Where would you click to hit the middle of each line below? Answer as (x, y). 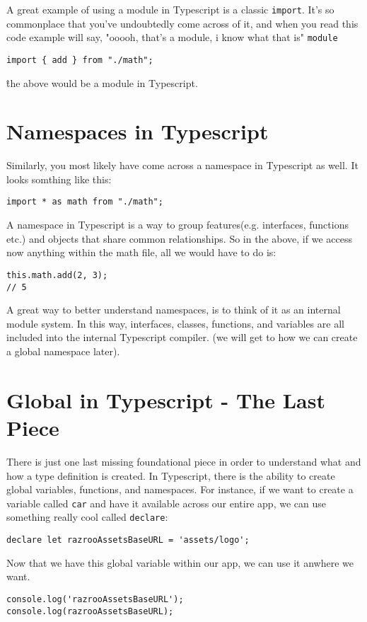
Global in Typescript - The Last (166, 399)
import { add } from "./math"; (80, 60)
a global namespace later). (63, 351)
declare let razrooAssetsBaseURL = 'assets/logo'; (128, 540)
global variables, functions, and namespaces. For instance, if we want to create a (180, 489)
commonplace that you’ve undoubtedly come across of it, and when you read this (182, 23)
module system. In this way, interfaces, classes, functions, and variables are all (175, 323)
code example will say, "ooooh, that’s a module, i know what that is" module (172, 37)
